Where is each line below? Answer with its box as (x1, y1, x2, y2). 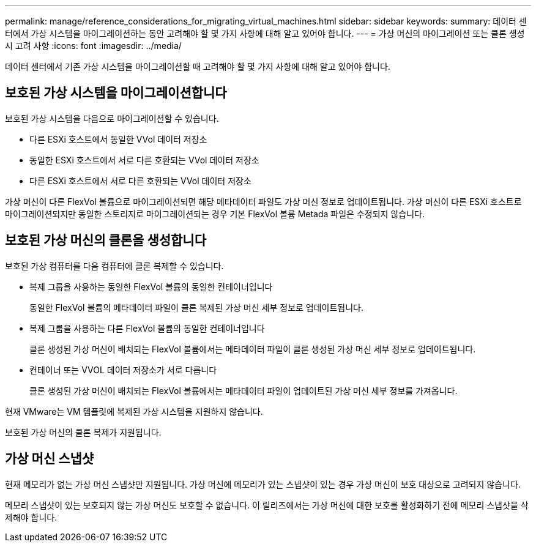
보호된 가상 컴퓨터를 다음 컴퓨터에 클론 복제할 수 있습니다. (5, 260, 224, 271)
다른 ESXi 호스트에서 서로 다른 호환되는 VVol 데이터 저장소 (29, 175, 251, 186)
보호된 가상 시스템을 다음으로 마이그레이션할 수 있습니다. (5, 113, 219, 124)
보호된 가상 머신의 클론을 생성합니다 (5, 233, 207, 248)
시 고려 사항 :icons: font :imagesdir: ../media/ (5, 40, 182, 51)
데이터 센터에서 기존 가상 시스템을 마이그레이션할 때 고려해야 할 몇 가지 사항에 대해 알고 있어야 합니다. (5, 61, 390, 72)
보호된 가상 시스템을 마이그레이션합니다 (5, 85, 227, 101)
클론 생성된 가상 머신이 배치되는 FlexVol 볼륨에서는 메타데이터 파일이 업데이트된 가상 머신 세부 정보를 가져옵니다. (29, 385, 458, 396)
